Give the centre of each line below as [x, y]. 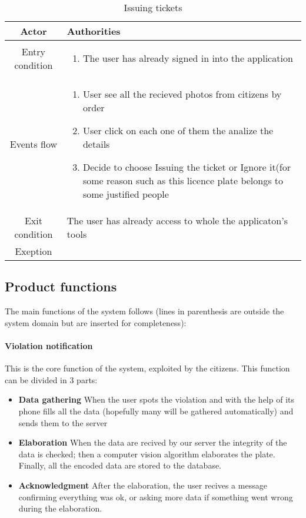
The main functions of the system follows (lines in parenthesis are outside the [144, 311]
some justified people [126, 194]
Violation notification [49, 345]
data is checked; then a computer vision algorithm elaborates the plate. [147, 454]
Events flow [34, 144]
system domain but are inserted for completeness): [96, 322]
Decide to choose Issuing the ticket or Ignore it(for [187, 167]
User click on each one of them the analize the [178, 130]
